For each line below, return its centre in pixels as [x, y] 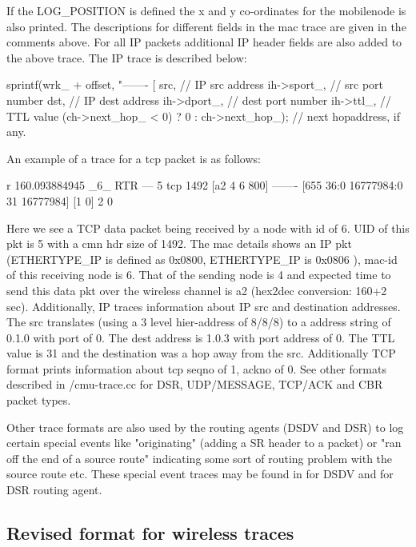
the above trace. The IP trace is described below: [127, 57]
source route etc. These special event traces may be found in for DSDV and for [200, 474]
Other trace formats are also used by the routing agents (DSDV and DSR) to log [205, 427]
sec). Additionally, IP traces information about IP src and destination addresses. [204, 306]
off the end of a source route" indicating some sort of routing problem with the [200, 458]
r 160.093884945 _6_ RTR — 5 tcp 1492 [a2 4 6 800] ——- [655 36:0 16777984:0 [205, 185]
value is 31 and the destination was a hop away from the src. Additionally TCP [201, 353]
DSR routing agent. [54, 490]
